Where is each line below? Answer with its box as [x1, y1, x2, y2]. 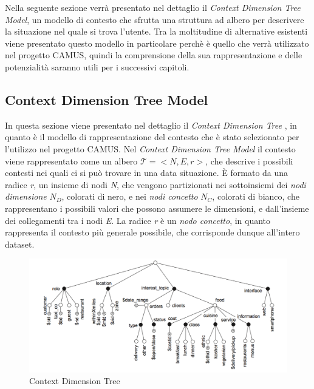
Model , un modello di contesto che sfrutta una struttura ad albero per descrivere [5, 13, 304, 25]
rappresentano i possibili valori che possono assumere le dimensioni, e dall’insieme [5, 201, 309, 214]
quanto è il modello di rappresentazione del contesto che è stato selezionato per [5, 130, 299, 143]
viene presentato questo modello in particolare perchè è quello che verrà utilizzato [5, 36, 309, 49]
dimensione [5, 190, 47, 203]
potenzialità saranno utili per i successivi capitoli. [5, 60, 189, 73]
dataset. [5, 237, 35, 250]
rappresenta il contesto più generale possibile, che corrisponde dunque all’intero [5, 226, 300, 238]
